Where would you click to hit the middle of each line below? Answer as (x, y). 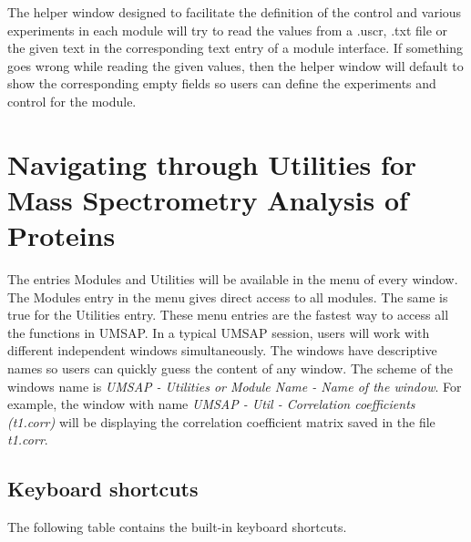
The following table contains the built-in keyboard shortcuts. (177, 527)
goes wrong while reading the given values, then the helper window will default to (235, 65)
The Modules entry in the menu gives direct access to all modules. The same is (228, 297)
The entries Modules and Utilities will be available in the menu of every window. (233, 279)
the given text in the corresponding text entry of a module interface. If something (235, 48)
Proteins (61, 235)
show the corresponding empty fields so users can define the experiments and (222, 83)
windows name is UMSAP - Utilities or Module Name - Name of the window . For (235, 386)
